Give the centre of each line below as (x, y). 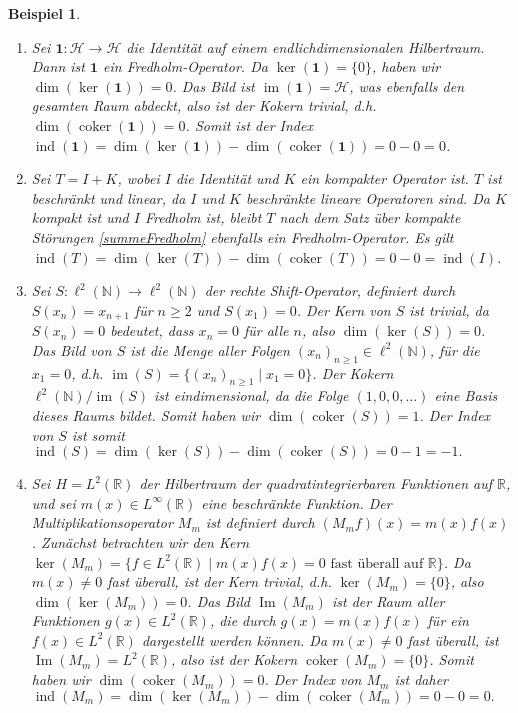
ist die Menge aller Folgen (210, 349)
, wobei (138, 178)
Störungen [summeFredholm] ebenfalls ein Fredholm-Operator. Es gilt (242, 236)
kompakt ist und (80, 217)
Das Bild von (71, 349)
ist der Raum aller (388, 600)
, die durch (242, 620)
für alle (266, 330)
